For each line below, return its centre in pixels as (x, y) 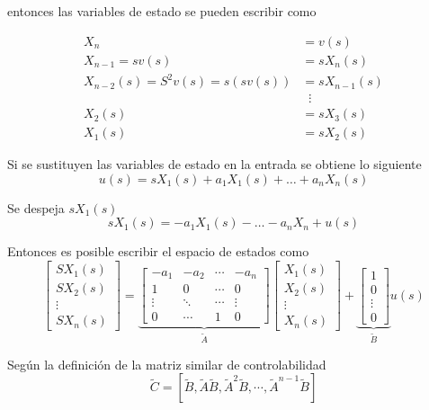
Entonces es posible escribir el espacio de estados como (158, 251)
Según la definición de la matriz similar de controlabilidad (167, 364)
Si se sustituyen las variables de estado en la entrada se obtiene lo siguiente (214, 164)
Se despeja (36, 207)
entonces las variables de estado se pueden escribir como (162, 11)
